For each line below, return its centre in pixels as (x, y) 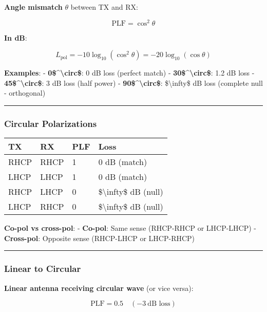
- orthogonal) (25, 93)
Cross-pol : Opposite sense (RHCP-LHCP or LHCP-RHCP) (100, 238)
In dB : (16, 37)
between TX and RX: (104, 7)
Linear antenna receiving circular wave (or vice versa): (99, 288)
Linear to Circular (43, 269)
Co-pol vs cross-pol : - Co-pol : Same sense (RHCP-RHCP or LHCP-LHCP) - (130, 228)
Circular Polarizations (51, 123)
